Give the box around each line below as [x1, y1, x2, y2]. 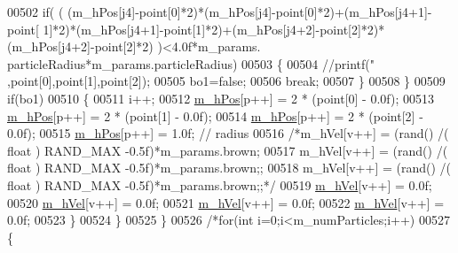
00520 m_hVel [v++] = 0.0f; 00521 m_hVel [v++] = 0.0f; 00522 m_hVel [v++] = [7, 193, 445, 211]
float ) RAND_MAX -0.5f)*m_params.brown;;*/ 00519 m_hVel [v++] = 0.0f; [7, 175, 432, 194]
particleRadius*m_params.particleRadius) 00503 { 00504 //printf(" [7, 54, 375, 73]
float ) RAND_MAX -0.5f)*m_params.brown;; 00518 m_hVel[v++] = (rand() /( [7, 158, 451, 177]
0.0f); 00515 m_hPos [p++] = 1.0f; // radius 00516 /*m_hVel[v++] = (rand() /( [7, 124, 449, 142]
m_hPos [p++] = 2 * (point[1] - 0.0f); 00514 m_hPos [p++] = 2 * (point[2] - [7, 106, 423, 125]
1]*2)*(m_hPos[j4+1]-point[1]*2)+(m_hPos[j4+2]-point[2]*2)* [43, 19, 385, 38]
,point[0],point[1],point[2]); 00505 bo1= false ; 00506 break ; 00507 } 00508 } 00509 [7, 72, 446, 90]
